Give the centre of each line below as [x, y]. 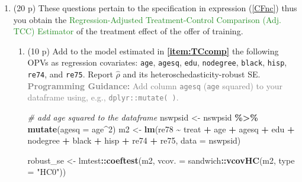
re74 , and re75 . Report [70, 74]
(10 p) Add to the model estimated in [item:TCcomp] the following [153, 51]
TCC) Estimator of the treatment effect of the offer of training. [128, 31]
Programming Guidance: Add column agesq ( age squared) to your [155, 85]
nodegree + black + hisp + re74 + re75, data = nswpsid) [134, 140]
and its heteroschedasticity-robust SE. [192, 74]
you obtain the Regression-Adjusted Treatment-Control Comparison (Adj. [147, 19]
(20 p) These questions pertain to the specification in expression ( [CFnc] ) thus [155, 8]
